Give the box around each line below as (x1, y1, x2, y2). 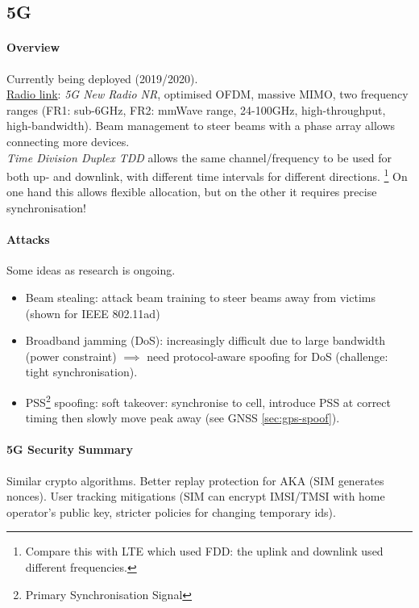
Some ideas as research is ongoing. (6, 262, 176, 279)
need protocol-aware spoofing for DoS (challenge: (147, 347, 388, 364)
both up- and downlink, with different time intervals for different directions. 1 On (6, 166, 408, 184)
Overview (6, 39, 60, 56)
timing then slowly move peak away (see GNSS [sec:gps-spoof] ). (25, 409, 340, 426)
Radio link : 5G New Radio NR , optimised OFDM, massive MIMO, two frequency (6, 86, 409, 103)
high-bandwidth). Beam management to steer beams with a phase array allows (6, 117, 396, 134)
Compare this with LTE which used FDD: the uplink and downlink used (25, 543, 384, 560)
